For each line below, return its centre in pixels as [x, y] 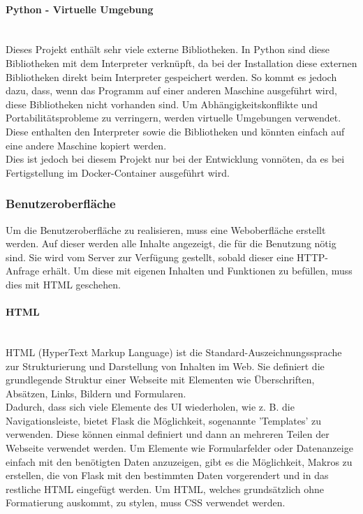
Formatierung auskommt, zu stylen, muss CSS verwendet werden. [146, 502]
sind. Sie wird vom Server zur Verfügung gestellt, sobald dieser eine [150, 257]
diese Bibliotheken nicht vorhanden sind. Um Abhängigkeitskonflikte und [162, 104]
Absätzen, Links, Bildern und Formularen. [96, 393]
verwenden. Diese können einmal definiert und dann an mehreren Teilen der [168, 434]
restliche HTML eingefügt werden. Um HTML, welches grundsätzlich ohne [165, 489]
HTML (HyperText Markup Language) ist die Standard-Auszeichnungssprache [174, 352]
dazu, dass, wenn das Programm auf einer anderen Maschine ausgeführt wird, [171, 90]
